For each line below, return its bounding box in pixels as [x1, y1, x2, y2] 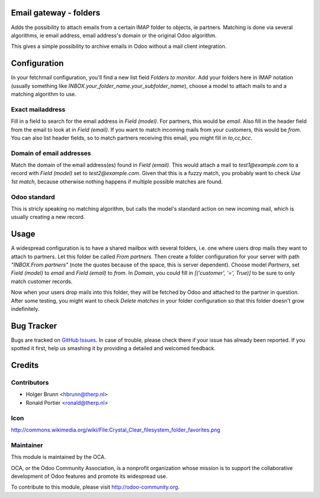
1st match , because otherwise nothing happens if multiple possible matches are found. [11, 178, 223, 185]
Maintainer [11, 441, 43, 449]
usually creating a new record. [11, 214, 85, 221]
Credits [11, 360, 39, 370]
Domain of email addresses [11, 149, 91, 157]
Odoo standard [11, 193, 56, 201]
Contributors [11, 379, 49, 387]
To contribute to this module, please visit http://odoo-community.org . [11, 484, 180, 491]
